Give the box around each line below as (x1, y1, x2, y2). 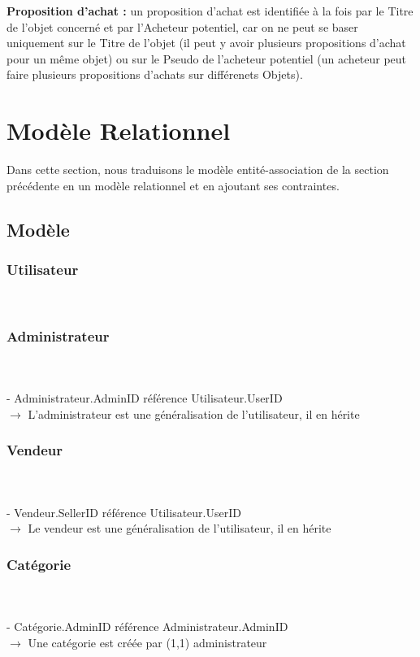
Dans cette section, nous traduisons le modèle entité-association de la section (6, 161, 389, 178)
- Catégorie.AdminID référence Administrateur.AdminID (6, 618, 288, 635)
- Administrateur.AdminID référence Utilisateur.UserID (6, 389, 283, 407)
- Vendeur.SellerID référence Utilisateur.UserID (6, 503, 241, 520)
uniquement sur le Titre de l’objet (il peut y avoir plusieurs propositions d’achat (6, 34, 406, 51)
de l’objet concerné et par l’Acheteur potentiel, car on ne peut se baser (6, 18, 358, 35)
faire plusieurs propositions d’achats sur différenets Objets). (6, 66, 303, 83)
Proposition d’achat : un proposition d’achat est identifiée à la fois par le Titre (6, 2, 414, 19)
